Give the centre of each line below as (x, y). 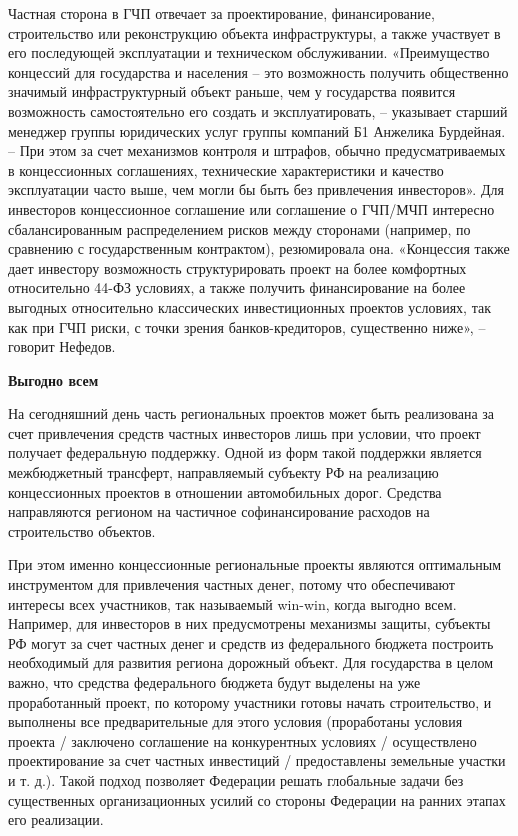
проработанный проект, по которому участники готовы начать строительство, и (250, 701)
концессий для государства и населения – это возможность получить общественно (258, 71)
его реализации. (56, 819)
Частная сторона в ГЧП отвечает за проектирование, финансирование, (221, 13)
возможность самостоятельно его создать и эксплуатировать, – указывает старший (258, 110)
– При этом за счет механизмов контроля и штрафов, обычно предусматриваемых (257, 150)
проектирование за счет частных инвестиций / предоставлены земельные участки (257, 760)
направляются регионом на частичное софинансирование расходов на (219, 511)
